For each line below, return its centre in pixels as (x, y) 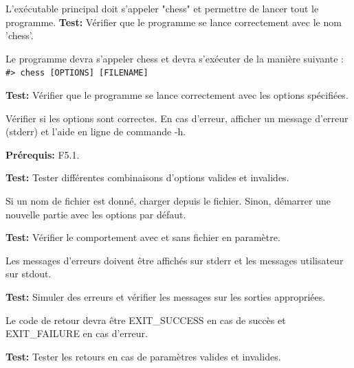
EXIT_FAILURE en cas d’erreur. (77, 333)
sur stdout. (29, 274)
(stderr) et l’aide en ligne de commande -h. (96, 131)
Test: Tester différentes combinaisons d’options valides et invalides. (147, 177)
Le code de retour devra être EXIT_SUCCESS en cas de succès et (146, 320)
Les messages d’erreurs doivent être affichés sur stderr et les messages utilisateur (175, 260)
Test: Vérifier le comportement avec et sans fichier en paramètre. (143, 237)
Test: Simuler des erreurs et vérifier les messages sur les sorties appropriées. (166, 296)
